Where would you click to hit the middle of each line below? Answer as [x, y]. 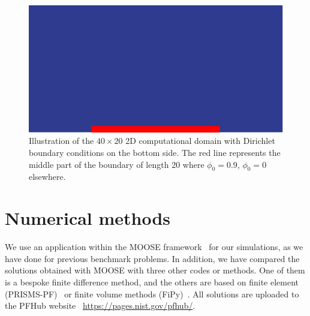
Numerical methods [88, 218]
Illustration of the [61, 141]
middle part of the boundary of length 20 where [117, 164]
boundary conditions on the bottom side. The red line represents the [155, 153]
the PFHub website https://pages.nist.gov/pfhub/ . [100, 306]
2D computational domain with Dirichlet [200, 141]
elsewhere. [47, 177]
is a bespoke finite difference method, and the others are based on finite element [152, 282]
